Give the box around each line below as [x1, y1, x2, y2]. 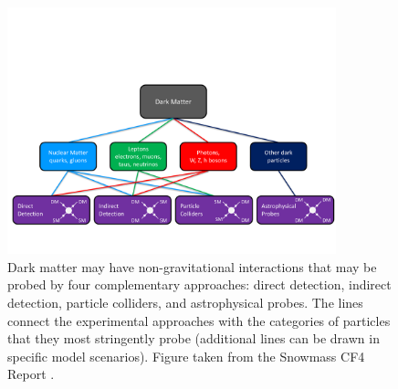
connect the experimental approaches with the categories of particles [7, 310, 391, 330]
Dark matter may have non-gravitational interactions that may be [7, 257, 377, 276]
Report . [7, 364, 55, 384]
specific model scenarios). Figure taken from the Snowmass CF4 [7, 346, 365, 365]
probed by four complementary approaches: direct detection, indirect [7, 275, 392, 294]
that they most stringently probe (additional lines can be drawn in [7, 329, 380, 348]
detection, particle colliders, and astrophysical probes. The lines [7, 293, 363, 312]
